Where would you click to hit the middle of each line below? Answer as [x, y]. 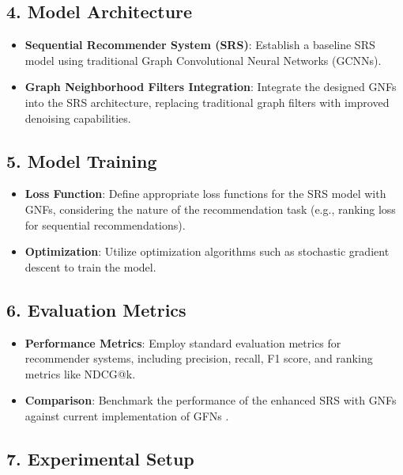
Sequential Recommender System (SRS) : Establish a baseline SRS [200, 45]
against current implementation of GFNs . [127, 415]
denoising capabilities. [78, 118]
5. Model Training [82, 160]
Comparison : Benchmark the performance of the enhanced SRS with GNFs [211, 400]
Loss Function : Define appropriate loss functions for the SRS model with [205, 194]
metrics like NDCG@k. [80, 373]
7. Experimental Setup [100, 458]
